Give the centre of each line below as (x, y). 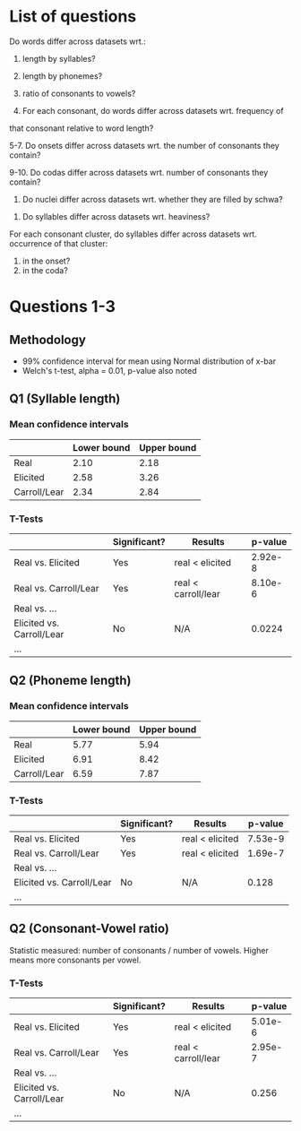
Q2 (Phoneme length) (70, 681)
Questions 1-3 (63, 307)
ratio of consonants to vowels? (79, 93)
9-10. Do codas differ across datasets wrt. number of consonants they (139, 172)
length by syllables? (59, 58)
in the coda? (45, 270)
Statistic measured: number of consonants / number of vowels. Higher (139, 950)
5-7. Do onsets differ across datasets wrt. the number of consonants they (144, 145)
